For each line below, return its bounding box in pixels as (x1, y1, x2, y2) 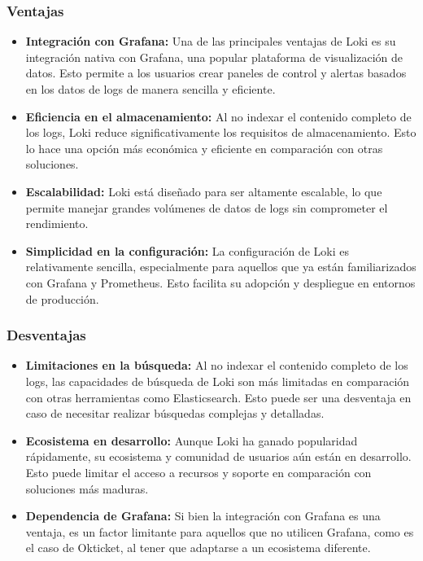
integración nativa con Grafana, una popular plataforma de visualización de (25, 48, 403, 65)
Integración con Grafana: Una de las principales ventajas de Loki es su (25, 33, 396, 50)
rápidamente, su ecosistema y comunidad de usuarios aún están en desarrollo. (25, 448, 412, 465)
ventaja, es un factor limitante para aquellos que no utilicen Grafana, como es (25, 523, 414, 540)
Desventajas (7, 325, 86, 345)
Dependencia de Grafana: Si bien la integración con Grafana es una (25, 507, 381, 524)
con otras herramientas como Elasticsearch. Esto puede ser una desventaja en (25, 388, 412, 405)
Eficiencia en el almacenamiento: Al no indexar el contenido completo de (25, 107, 412, 125)
